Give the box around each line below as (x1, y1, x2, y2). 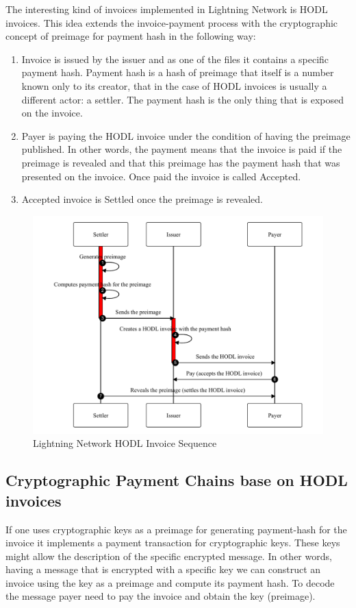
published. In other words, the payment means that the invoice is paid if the (21, 142, 342, 156)
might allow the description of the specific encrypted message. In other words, (5, 548, 332, 563)
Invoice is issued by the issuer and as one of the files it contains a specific (21, 51, 329, 66)
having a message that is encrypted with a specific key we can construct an (5, 562, 321, 576)
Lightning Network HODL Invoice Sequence (33, 436, 217, 450)
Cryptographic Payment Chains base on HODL (5, 470, 348, 491)
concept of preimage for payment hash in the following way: (5, 29, 256, 43)
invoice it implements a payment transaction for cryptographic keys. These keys (5, 535, 340, 550)
